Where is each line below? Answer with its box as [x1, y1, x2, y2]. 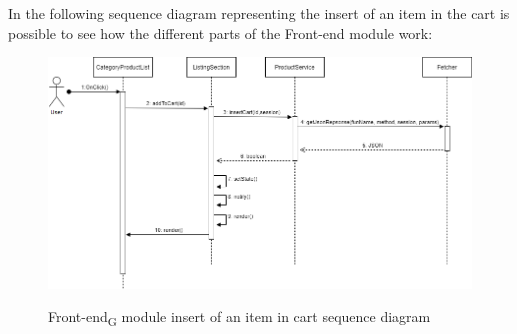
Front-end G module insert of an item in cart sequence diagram [48, 306, 431, 329]
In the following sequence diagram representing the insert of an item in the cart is [8, 3, 510, 23]
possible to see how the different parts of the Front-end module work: [8, 22, 433, 43]
